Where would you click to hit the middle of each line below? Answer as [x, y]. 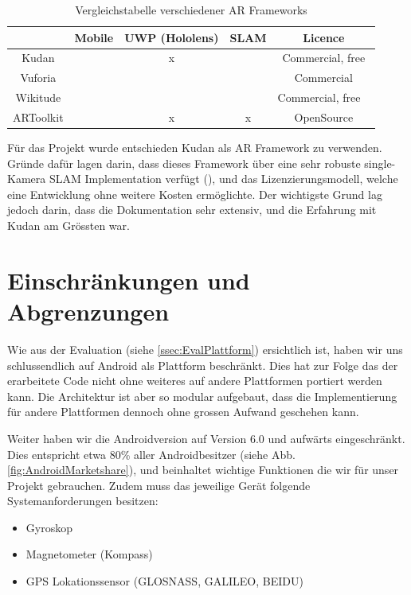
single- [380, 163]
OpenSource [324, 117]
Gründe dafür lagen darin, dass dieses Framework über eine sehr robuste [184, 163]
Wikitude [38, 97]
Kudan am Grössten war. [68, 226]
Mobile [94, 37]
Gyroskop [49, 527]
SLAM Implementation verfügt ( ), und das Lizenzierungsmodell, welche [223, 179]
